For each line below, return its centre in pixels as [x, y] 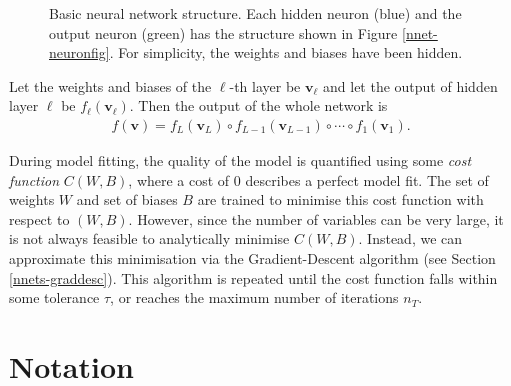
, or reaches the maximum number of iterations [254, 297]
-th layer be [265, 85]
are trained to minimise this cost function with [340, 199]
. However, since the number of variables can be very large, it [316, 218]
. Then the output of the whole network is [258, 105]
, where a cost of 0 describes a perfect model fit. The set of [308, 179]
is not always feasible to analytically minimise [149, 238]
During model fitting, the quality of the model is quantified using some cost [240, 160]
